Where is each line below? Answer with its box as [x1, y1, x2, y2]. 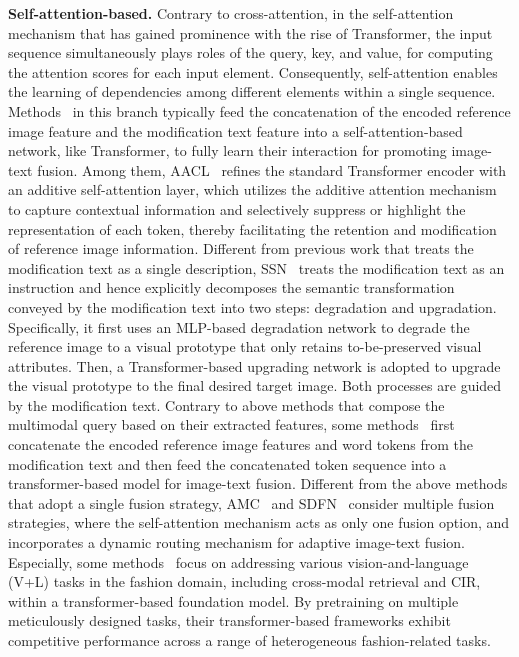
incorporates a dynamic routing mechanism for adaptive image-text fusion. [8, 532, 465, 553]
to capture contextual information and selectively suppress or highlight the [8, 198, 466, 219]
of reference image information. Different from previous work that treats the [8, 238, 474, 259]
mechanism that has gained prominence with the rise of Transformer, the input [8, 22, 493, 43]
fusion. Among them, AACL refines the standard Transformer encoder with [37, 159, 507, 180]
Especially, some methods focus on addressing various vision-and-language [8, 551, 469, 572]
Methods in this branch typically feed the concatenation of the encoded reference [8, 100, 511, 121]
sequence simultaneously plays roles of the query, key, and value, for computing [8, 42, 493, 63]
